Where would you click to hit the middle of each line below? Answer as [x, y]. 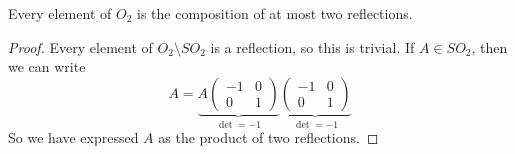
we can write [47, 66]
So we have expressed [73, 137]
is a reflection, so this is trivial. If [312, 46]
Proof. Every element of [80, 46]
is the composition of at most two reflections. [274, 13]
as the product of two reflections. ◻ [268, 137]
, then [489, 46]
